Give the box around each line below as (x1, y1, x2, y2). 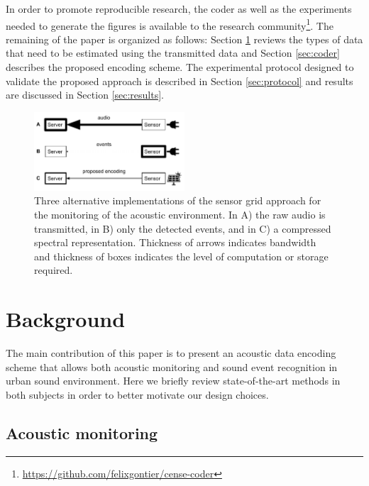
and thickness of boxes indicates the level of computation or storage (34, 248, 329, 263)
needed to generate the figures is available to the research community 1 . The (6, 16, 334, 33)
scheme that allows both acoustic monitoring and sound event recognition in (6, 359, 338, 374)
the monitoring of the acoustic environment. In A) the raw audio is (34, 207, 326, 221)
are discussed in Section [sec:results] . (6, 87, 164, 102)
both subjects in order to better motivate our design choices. (6, 387, 269, 402)
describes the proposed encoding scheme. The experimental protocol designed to (6, 60, 354, 74)
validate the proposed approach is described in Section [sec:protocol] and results (6, 73, 353, 88)
